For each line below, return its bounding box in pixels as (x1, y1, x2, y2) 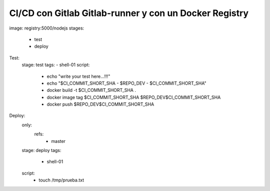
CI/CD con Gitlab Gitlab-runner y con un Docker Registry (9, 8, 249, 19)
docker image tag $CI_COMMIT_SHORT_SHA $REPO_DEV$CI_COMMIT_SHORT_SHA (46, 94, 221, 100)
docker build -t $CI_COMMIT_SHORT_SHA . (46, 87, 136, 93)
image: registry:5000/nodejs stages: (9, 25, 84, 31)
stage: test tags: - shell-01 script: (21, 62, 90, 68)
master (51, 138, 66, 144)
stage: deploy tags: (21, 147, 61, 153)
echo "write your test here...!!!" (46, 73, 110, 79)
